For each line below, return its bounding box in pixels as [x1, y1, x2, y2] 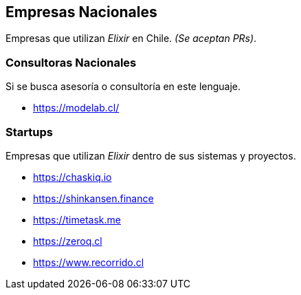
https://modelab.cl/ [33, 102, 120, 114]
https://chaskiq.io [33, 171, 112, 183]
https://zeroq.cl [33, 234, 102, 247]
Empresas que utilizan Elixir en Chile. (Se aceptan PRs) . [5, 32, 257, 45]
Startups [5, 124, 53, 139]
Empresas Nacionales [5, 3, 157, 21]
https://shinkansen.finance [33, 192, 154, 204]
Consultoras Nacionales [5, 55, 137, 69]
